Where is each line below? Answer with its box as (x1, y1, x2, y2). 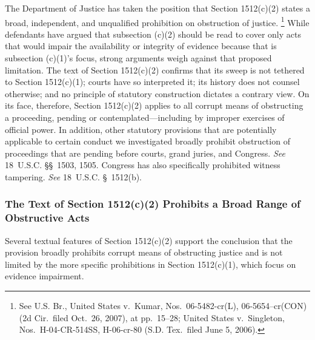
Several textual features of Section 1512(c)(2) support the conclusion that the (5, 234, 293, 246)
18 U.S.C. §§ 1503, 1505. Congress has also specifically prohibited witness (5, 158, 280, 171)
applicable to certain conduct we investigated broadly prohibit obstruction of (5, 135, 290, 148)
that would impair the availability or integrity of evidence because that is (5, 39, 277, 52)
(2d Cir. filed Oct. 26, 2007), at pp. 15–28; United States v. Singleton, (19, 311, 285, 324)
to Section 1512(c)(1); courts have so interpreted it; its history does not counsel (5, 75, 300, 88)
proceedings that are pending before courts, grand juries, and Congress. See (5, 146, 285, 159)
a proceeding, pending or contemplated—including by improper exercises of (5, 111, 285, 123)
